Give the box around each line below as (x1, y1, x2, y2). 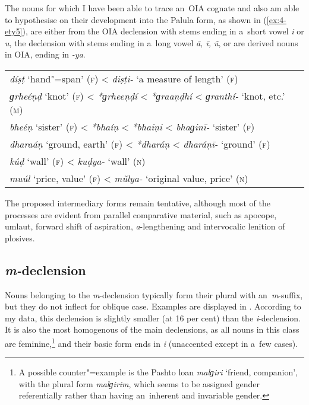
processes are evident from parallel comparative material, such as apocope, (5, 208, 277, 221)
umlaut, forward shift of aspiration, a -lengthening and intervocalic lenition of (5, 220, 285, 232)
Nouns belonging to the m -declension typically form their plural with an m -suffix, (5, 288, 303, 301)
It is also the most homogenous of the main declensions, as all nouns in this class (5, 323, 299, 336)
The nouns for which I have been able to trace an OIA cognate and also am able (5, 2, 299, 14)
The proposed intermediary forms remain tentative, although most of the (5, 196, 270, 209)
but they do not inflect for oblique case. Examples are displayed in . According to (5, 300, 301, 312)
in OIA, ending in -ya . (5, 48, 86, 60)
